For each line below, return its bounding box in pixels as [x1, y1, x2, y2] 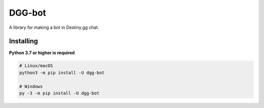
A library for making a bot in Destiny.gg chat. [9, 24, 99, 30]
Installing [9, 37, 39, 45]
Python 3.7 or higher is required [9, 50, 75, 56]
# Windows [19, 84, 43, 89]
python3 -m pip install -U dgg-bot [19, 70, 105, 75]
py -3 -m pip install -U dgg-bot [19, 90, 100, 96]
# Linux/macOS [19, 63, 53, 68]
